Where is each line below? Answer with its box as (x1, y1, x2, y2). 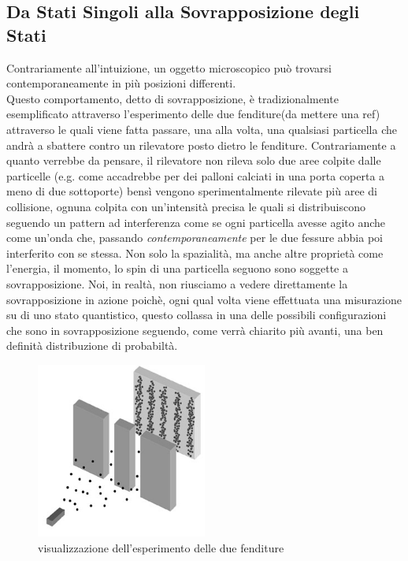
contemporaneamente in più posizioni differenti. (6, 75, 236, 91)
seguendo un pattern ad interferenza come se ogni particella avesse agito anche (6, 214, 386, 230)
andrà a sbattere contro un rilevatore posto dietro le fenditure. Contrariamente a (6, 136, 396, 153)
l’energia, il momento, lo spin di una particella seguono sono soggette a (6, 260, 348, 277)
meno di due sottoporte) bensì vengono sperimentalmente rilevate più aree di (6, 183, 377, 199)
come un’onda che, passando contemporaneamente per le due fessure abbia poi (6, 229, 383, 246)
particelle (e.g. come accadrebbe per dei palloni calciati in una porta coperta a (6, 167, 385, 184)
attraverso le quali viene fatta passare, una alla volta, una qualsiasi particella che (6, 121, 397, 137)
